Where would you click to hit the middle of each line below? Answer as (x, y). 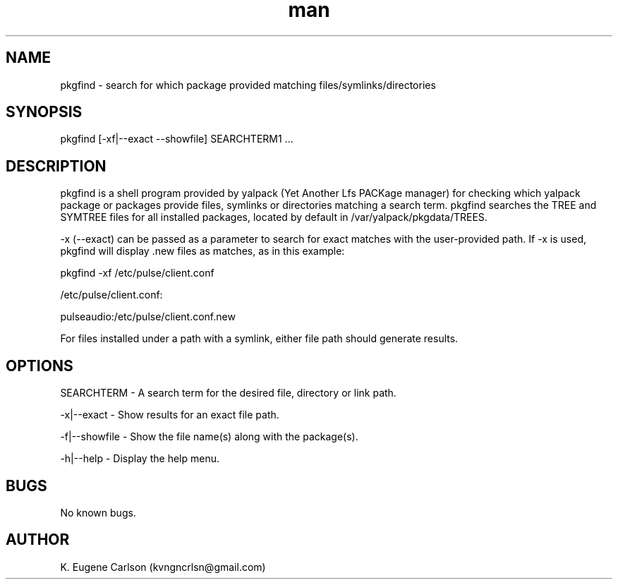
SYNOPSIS (44, 112)
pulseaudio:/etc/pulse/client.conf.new (148, 317)
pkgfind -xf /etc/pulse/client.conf (137, 273)
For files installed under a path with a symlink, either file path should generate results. (259, 339)
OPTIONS (40, 366)
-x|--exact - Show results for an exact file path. (170, 415)
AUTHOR (38, 540)
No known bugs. (98, 512)
